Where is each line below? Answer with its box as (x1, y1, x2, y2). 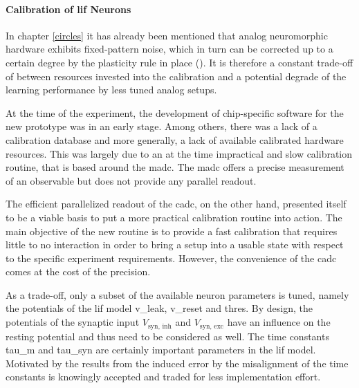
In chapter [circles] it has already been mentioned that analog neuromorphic (6, 28, 328, 42)
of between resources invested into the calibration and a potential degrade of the (6, 68, 347, 83)
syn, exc (199, 322, 224, 330)
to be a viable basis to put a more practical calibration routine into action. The (6, 210, 342, 224)
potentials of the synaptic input (6, 315, 140, 329)
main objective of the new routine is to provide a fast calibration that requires (6, 223, 338, 238)
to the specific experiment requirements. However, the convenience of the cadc (6, 250, 337, 265)
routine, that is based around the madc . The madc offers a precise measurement (6, 160, 344, 174)
